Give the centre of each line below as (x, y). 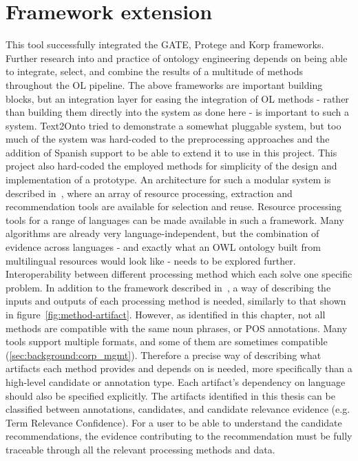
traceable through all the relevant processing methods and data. (140, 449)
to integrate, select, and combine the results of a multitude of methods (155, 71)
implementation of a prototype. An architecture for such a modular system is (168, 180)
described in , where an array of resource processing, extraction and (149, 193)
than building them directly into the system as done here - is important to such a (178, 112)
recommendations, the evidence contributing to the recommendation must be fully (179, 436)
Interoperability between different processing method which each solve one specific (179, 274)
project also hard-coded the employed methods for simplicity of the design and (171, 166)
